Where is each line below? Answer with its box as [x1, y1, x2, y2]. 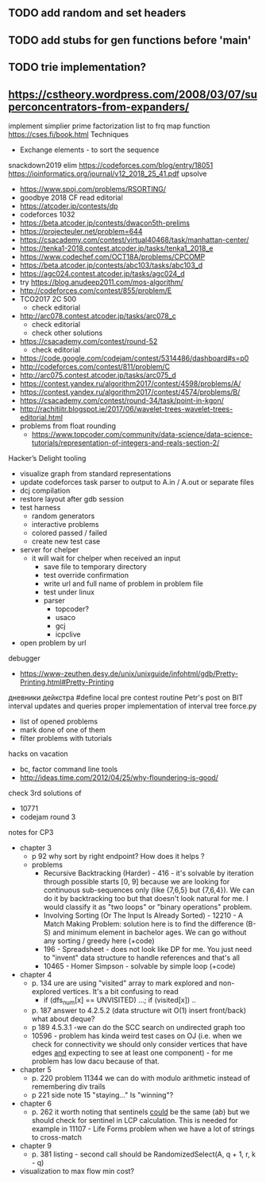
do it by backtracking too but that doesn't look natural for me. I [43, 893, 249, 903]
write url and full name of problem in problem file [43, 579, 204, 588]
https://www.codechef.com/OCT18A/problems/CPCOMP [19, 252, 206, 261]
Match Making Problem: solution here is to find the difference [43, 919, 245, 928]
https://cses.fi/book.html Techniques [8, 129, 129, 138]
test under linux [43, 587, 95, 596]
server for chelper [19, 544, 79, 554]
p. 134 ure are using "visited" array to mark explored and [31, 978, 218, 988]
